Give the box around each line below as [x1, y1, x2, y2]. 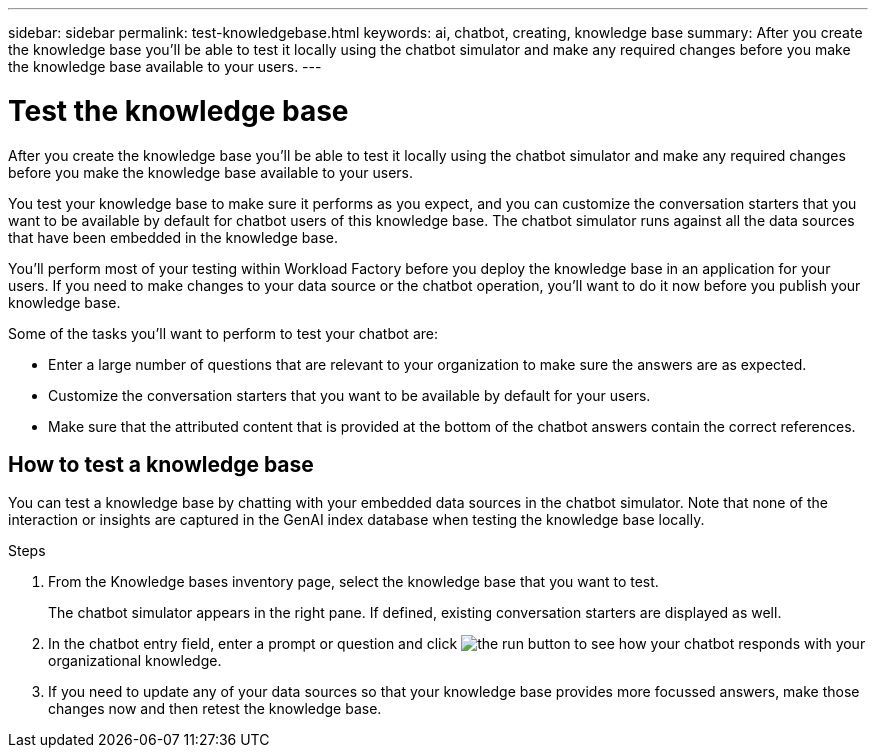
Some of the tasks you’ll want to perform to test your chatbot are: [8, 324, 438, 342]
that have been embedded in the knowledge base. [8, 228, 339, 246]
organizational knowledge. [48, 652, 222, 670]
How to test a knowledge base [8, 451, 314, 477]
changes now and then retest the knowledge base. [48, 700, 382, 718]
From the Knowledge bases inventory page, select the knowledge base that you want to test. [48, 573, 659, 591]
